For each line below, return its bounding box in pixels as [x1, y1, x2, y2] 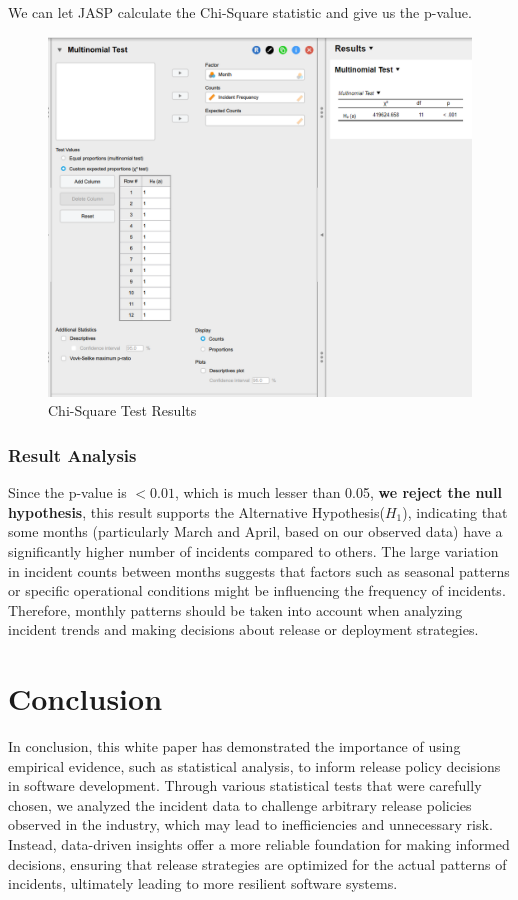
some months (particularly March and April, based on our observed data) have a [8, 521, 503, 542]
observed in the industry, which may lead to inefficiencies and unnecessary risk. [8, 814, 493, 835]
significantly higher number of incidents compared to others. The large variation [8, 541, 499, 562]
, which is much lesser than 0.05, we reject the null [174, 482, 502, 503]
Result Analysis [8, 442, 137, 467]
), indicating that [402, 501, 508, 522]
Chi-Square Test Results [48, 400, 197, 421]
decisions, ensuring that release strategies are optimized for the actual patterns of [8, 853, 507, 874]
